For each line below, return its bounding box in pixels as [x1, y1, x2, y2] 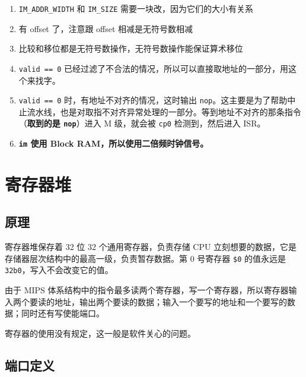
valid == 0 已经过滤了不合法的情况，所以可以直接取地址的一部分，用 [18, 62, 289, 74]
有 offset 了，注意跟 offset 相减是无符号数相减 [18, 22, 193, 34]
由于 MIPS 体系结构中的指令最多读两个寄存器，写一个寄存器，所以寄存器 [5, 284, 289, 296]
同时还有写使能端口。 [21, 307, 104, 319]
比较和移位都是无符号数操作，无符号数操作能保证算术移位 [18, 42, 243, 55]
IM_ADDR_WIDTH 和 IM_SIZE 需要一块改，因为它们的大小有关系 [18, 2, 253, 14]
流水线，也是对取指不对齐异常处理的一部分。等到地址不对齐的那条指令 [27, 105, 301, 118]
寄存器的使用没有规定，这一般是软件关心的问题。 [5, 327, 196, 339]
